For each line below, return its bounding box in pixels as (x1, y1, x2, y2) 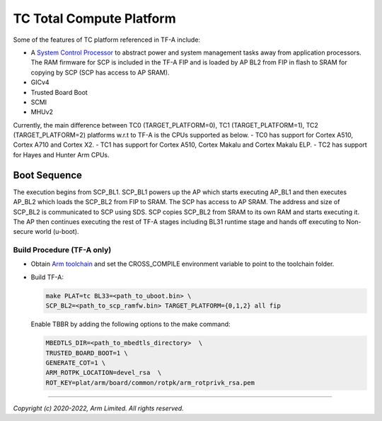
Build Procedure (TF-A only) (13, 245, 112, 255)
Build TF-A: (30, 273, 64, 281)
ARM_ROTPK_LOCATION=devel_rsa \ (45, 369, 162, 377)
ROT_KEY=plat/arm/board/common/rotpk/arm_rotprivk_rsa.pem (45, 378, 255, 386)
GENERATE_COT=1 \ (45, 359, 106, 366)
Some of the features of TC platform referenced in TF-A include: (13, 35, 201, 44)
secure (13, 228, 34, 236)
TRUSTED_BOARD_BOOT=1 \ (45, 349, 129, 357)
